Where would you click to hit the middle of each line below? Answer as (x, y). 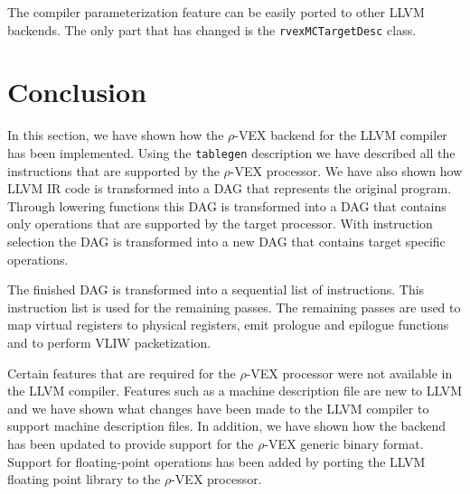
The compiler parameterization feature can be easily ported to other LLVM (216, 12)
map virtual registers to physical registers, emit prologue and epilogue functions (228, 325)
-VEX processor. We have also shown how (346, 170)
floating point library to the (84, 479)
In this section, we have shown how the (116, 135)
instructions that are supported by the (113, 170)
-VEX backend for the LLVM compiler (341, 135)
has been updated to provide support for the (131, 443)
